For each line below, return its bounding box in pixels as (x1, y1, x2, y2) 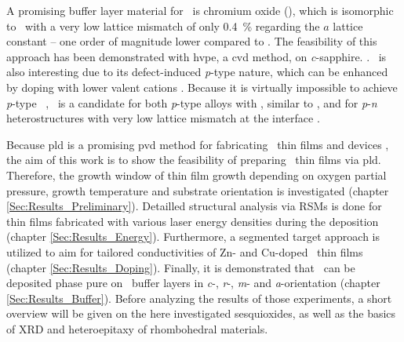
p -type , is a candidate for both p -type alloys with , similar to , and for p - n (6, 94, 377, 111)
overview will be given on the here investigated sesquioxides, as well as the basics (6, 305, 396, 322)
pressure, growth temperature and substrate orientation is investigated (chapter (6, 182, 389, 198)
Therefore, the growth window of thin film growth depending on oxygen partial (6, 166, 387, 183)
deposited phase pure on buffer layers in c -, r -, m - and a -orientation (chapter (6, 275, 380, 291)
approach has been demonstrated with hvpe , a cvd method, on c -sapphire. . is (6, 48, 387, 64)
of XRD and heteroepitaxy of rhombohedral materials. (6, 320, 268, 337)
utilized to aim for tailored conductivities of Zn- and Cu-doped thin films (6, 243, 363, 260)
